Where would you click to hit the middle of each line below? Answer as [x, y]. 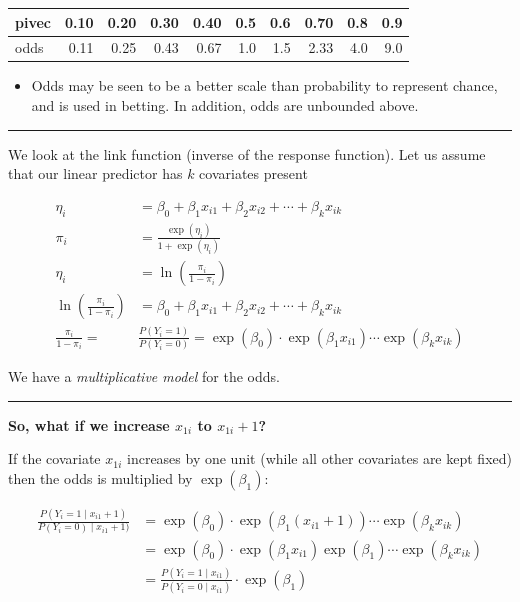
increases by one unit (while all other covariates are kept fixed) [319, 458]
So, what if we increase [89, 424]
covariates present [253, 173]
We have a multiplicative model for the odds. [144, 376]
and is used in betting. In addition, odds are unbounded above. [225, 105]
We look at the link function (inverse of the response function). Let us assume [247, 153]
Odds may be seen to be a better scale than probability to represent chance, [264, 85]
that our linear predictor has [95, 173]
